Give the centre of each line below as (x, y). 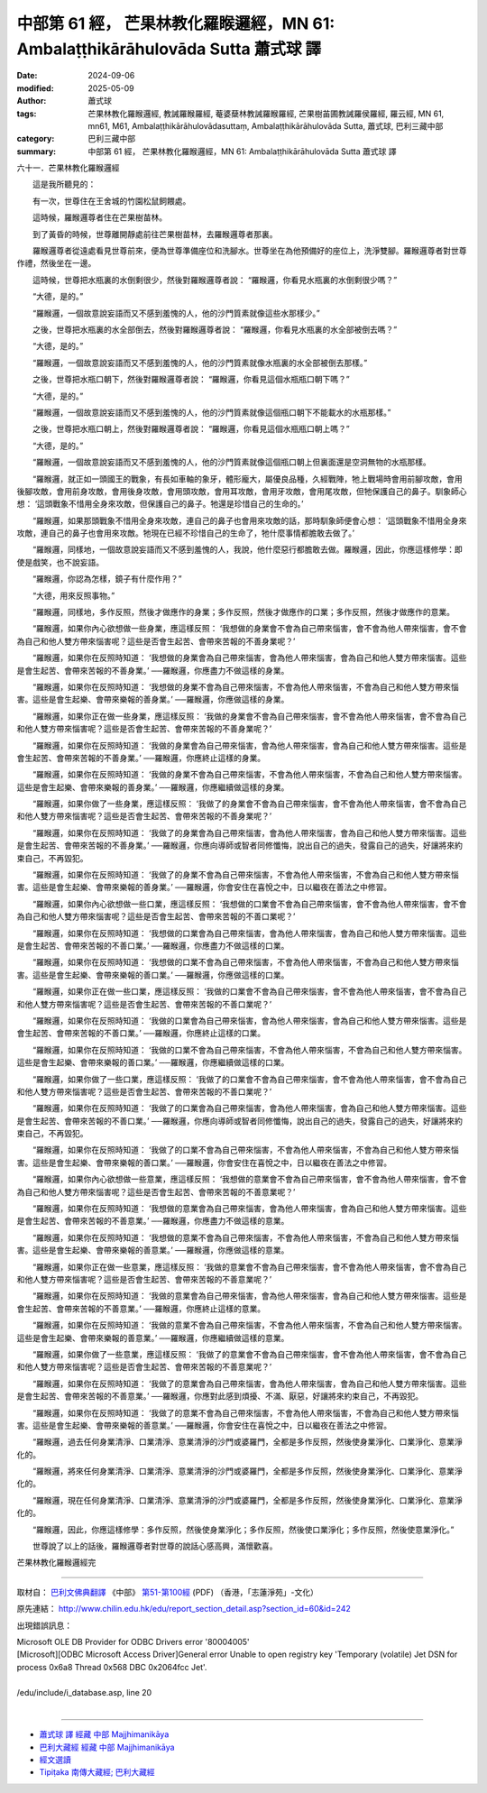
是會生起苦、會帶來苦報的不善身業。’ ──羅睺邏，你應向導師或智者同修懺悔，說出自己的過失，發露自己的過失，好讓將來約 (240, 846)
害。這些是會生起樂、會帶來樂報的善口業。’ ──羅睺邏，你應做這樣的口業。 (153, 975)
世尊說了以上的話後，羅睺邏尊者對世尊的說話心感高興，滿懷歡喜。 (155, 1546)
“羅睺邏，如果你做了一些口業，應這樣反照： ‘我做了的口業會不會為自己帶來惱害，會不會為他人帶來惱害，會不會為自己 (249, 1079)
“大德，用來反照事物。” (74, 595)
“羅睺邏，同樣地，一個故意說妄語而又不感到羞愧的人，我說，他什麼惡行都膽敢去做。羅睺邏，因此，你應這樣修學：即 (248, 549)
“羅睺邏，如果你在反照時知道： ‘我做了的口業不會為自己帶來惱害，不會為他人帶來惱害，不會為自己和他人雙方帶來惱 (245, 1150)
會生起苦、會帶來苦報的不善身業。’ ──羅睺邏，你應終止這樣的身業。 (141, 758)
